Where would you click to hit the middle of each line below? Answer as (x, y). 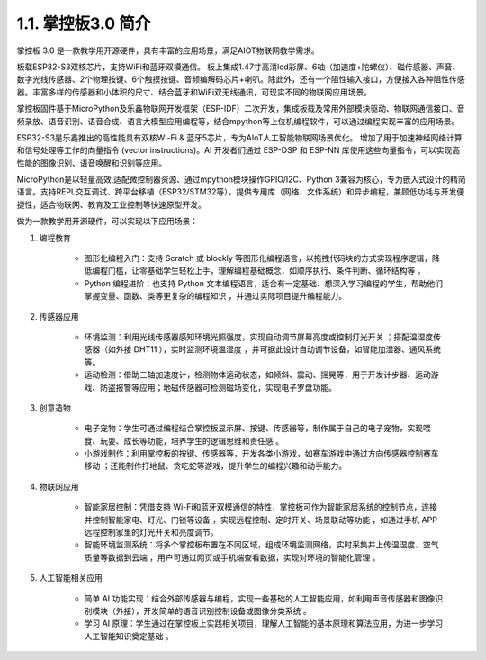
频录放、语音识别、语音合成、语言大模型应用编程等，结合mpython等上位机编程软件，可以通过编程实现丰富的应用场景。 (238, 121)
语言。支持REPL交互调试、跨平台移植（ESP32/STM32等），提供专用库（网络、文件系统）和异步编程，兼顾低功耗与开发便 (241, 192)
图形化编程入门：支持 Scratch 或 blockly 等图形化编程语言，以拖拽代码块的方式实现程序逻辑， (258, 258)
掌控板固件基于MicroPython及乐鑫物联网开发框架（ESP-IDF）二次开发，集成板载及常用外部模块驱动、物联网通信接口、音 (241, 109)
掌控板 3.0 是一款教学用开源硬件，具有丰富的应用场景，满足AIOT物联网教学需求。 (168, 50)
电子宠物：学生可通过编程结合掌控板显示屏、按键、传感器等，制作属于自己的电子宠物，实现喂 (257, 429)
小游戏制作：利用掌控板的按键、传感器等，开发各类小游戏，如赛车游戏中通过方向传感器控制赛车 (261, 454)
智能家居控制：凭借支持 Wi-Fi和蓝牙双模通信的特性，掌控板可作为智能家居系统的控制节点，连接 (261, 507)
